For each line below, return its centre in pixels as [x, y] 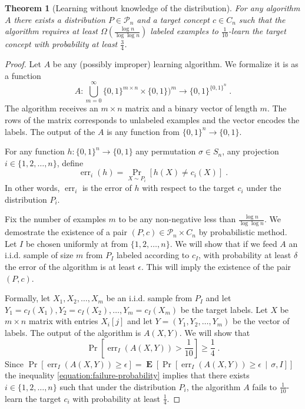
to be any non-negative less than [177, 219]
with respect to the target [188, 188]
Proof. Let [23, 64]
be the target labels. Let [224, 309]
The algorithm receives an [52, 108]
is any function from [143, 131]
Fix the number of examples [55, 219]
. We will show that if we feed [223, 243]
